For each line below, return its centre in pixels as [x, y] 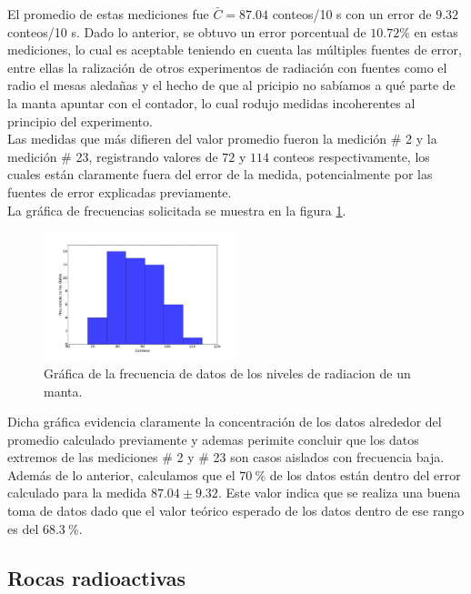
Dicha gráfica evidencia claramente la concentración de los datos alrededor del [225, 422]
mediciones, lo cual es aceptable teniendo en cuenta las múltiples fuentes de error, [235, 50]
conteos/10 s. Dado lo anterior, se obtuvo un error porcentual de [187, 31]
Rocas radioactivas [97, 577]
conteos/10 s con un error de [352, 14]
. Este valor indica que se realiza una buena [339, 493]
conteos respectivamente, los [351, 156]
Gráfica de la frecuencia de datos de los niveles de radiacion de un [227, 373]
